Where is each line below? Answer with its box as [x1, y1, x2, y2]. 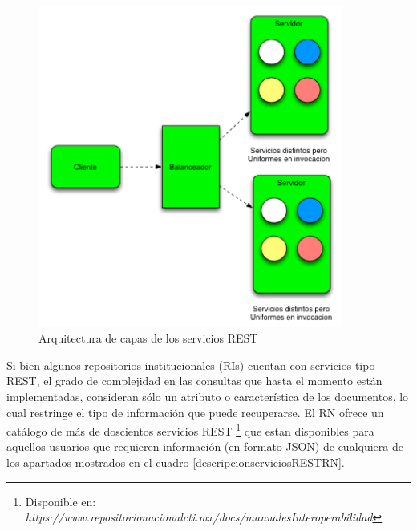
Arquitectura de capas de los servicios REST [38, 330, 258, 347]
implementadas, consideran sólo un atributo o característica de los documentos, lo [6, 387, 409, 404]
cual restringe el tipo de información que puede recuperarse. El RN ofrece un [6, 403, 384, 420]
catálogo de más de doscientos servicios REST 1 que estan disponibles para [6, 420, 374, 439]
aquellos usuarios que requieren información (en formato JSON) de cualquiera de [6, 438, 403, 455]
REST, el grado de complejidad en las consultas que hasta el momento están [6, 372, 383, 389]
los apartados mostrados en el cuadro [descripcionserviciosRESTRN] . [6, 454, 345, 471]
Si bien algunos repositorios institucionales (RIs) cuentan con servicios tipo [6, 356, 375, 373]
